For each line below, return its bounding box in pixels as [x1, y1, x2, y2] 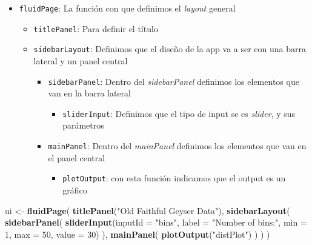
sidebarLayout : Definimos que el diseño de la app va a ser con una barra [33, 42, 307, 55]
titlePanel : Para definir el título [33, 22, 158, 35]
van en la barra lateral [48, 87, 131, 99]
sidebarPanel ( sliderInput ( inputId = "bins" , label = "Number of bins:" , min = [5, 216, 307, 229]
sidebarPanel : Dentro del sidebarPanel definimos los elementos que [48, 75, 299, 87]
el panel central [48, 151, 105, 164]
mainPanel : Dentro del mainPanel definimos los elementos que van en [48, 139, 307, 152]
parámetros [62, 119, 104, 132]
